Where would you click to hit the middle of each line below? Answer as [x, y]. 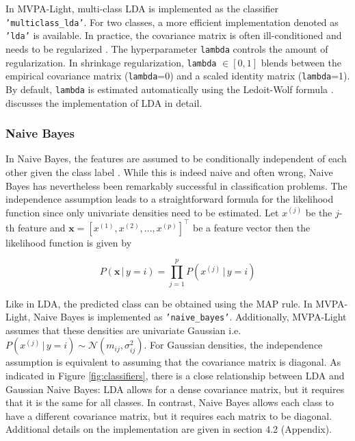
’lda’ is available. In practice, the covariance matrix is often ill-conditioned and [174, 35]
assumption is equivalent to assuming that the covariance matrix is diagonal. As [173, 362]
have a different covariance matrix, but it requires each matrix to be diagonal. [169, 415]
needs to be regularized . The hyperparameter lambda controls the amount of [167, 48]
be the [319, 212]
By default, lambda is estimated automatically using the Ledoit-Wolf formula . [170, 89]
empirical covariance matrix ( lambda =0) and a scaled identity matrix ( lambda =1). [178, 76]
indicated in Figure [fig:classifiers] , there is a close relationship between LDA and [175, 375]
